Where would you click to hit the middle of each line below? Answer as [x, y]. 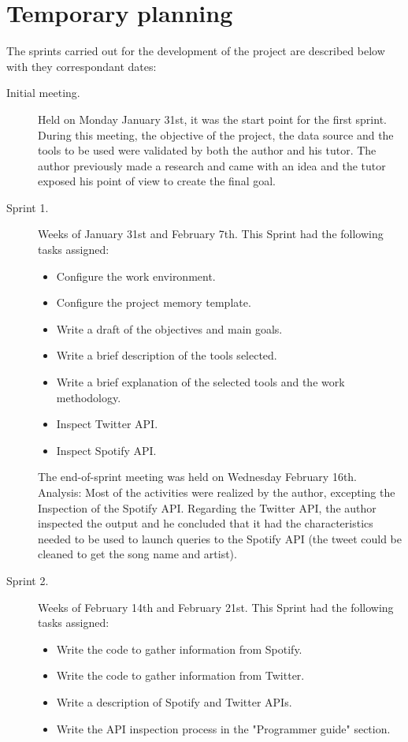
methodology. [89, 397]
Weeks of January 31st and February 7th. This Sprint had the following [211, 234]
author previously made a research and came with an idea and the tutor [212, 165]
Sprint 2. [28, 580]
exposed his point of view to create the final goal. [157, 181]
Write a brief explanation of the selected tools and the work [200, 382]
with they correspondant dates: [82, 66]
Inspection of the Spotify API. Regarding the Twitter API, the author [207, 507]
